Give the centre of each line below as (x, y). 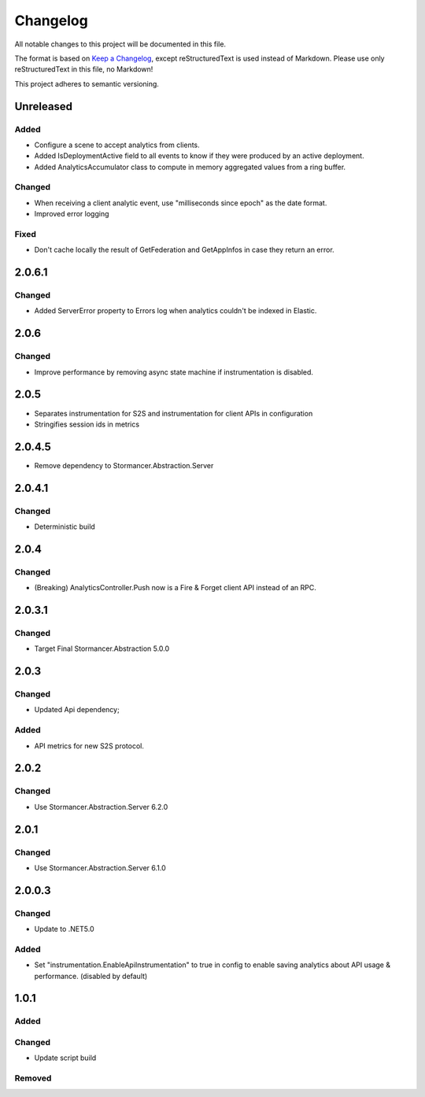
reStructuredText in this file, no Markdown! (84, 69)
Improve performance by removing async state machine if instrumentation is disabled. (174, 372)
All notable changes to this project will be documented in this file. (120, 44)
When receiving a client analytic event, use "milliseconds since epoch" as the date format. (181, 203)
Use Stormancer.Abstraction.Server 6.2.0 (101, 807)
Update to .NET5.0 (64, 929)
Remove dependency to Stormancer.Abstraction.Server (124, 465)
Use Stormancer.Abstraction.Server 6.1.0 (100, 868)
